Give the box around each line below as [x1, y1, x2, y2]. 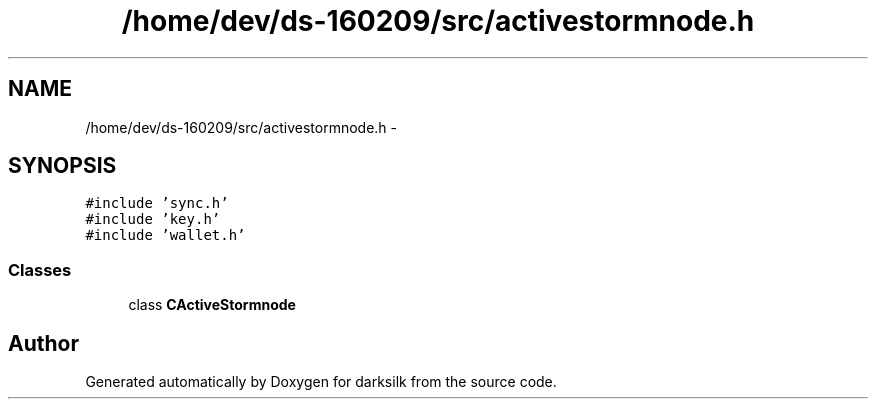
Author [8, 330, 79, 356]
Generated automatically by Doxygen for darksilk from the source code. [85, 373, 557, 391]
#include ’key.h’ [85, 211, 221, 228]
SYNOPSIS [8, 153, 117, 179]
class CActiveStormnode [128, 296, 296, 314]
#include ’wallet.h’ [85, 227, 246, 244]
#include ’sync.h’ [85, 195, 229, 212]
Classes [8, 259, 72, 280]
